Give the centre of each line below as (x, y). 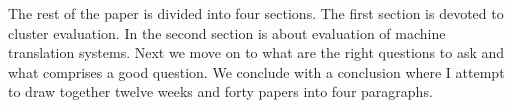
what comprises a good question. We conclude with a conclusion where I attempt (256, 71)
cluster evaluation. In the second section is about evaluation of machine (227, 32)
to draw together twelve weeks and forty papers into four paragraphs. (220, 91)
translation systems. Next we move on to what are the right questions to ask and (256, 52)
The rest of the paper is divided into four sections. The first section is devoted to (256, 13)
